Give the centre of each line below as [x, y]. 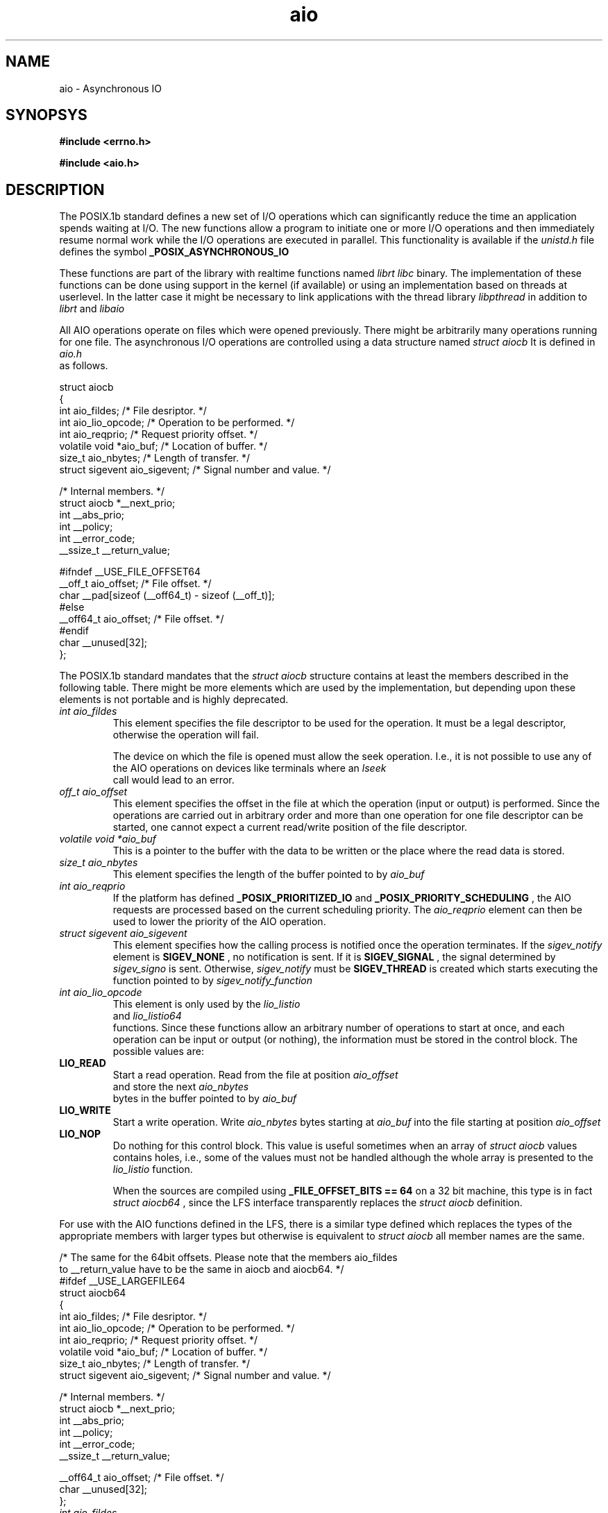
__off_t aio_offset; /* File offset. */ [135, 584]
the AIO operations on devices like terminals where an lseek [250, 768]
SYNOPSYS [47, 115]
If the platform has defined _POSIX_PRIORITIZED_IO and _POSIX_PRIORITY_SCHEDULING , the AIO [342, 898]
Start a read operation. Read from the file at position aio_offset [255, 1075]
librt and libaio [92, 309]
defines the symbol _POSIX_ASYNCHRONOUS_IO [174, 252]
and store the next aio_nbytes [181, 1087]
